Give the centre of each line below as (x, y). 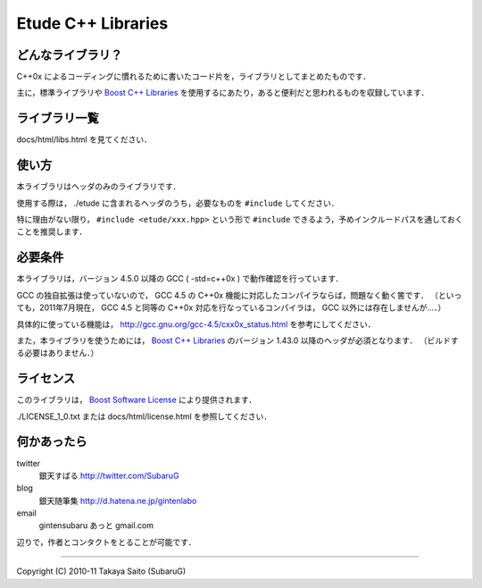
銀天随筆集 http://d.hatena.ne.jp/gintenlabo (118, 500)
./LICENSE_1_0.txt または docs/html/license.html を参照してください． (144, 416)
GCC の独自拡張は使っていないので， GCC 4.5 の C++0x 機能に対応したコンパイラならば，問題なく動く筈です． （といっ (239, 295)
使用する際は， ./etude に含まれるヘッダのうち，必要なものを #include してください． (178, 203)
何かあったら (52, 442)
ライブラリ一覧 (58, 118)
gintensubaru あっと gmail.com (96, 525)
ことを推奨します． (52, 231)
